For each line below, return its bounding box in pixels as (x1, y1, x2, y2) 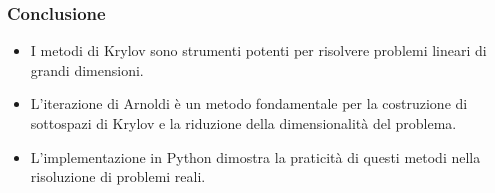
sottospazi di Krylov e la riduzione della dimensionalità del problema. (30, 113, 457, 133)
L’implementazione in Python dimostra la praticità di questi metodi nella (30, 146, 481, 167)
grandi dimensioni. (30, 59, 144, 80)
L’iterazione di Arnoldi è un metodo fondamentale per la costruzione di (30, 93, 468, 114)
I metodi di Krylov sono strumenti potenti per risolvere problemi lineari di (30, 40, 487, 61)
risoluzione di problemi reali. (30, 166, 206, 187)
